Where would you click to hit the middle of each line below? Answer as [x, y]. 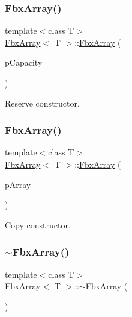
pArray [18, 184]
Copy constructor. [38, 224]
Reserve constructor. [42, 103]
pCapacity [24, 62]
